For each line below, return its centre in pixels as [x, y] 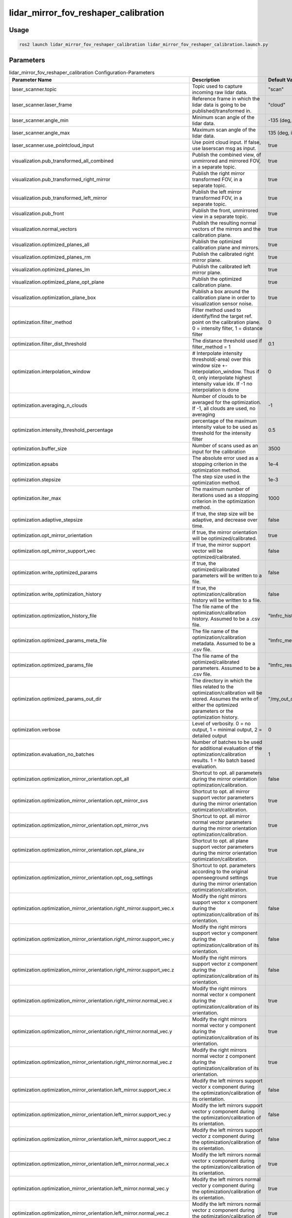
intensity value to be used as [225, 427]
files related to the [213, 687]
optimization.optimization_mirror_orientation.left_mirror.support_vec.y [91, 1115]
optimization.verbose [36, 730]
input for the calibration [219, 452]
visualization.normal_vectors [45, 229]
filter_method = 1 [211, 347]
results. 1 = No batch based [223, 761]
